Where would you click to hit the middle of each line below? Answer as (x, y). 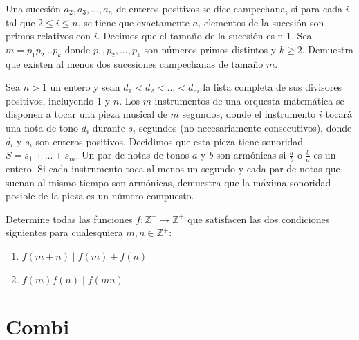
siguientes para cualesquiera (64, 232)
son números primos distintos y (210, 49)
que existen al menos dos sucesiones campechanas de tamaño (135, 63)
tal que (20, 22)
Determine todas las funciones (69, 218)
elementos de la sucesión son (264, 22)
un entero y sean (85, 87)
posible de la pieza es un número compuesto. (100, 196)
